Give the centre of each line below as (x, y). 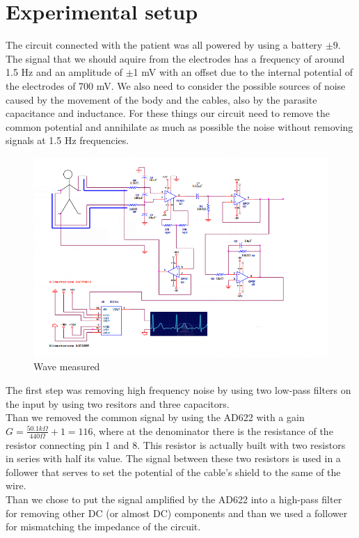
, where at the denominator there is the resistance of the (213, 430)
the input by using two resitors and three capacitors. (118, 403)
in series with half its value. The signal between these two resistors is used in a (173, 458)
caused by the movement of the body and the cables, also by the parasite (161, 99)
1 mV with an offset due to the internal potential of (243, 72)
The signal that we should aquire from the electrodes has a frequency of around (175, 58)
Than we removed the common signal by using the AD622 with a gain (155, 417)
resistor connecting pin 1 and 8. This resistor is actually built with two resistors (176, 444)
